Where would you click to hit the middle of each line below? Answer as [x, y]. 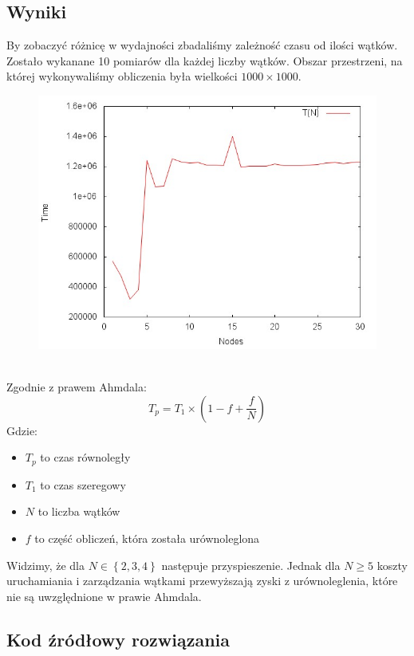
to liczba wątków [79, 511]
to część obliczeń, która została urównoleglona [147, 538]
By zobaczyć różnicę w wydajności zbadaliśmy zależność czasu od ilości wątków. [202, 45]
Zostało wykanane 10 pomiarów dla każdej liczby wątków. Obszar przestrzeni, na [205, 60]
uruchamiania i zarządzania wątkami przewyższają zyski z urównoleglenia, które [202, 581]
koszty [392, 565]
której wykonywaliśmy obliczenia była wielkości [122, 76]
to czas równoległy [85, 457]
